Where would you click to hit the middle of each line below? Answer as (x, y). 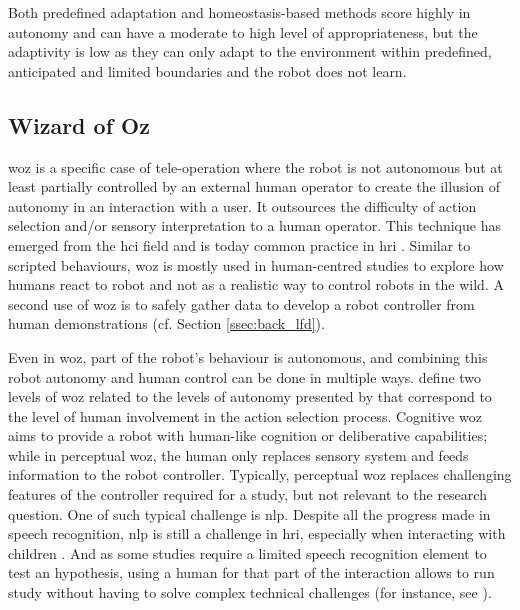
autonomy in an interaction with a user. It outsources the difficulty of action (242, 205)
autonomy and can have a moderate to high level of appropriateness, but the (243, 31)
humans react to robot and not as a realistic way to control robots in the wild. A (256, 284)
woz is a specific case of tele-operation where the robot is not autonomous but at (255, 166)
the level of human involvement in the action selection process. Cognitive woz (245, 415)
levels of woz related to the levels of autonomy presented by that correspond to (250, 396)
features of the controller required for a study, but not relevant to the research (247, 494)
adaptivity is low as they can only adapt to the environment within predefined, (250, 51)
